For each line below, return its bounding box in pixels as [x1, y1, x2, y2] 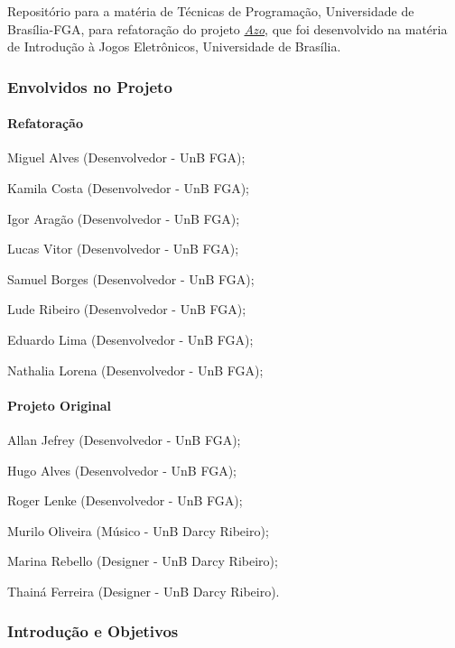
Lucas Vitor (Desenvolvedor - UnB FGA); [7, 239, 239, 258]
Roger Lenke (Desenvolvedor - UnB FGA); [7, 491, 243, 510]
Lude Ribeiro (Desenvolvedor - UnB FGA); [7, 300, 246, 319]
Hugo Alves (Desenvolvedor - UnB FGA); [7, 460, 237, 479]
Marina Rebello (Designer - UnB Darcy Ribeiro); [7, 551, 278, 570]
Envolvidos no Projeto [7, 75, 172, 97]
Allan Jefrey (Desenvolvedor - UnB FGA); [7, 430, 241, 449]
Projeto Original [7, 395, 112, 414]
